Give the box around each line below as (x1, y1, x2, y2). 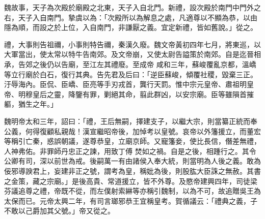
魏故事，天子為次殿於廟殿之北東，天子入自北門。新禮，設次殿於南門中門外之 (4, 2, 261, 12)
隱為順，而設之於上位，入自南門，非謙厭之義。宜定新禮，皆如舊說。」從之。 (4, 22, 257, 33)
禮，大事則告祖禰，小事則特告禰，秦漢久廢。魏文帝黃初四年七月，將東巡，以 (4, 39, 261, 49)
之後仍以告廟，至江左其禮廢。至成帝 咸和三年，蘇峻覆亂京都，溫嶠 (32, 58, 256, 69)
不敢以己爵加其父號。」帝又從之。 (4, 205, 115, 216)
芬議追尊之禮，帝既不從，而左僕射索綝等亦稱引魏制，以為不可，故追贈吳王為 (4, 185, 261, 196)
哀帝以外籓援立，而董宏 (182, 126, 261, 136)
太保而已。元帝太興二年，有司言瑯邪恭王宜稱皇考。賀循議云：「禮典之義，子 (4, 195, 257, 206)
